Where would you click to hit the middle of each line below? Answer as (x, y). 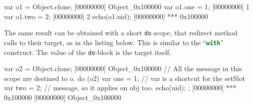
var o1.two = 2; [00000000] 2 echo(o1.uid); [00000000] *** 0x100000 (106, 16)
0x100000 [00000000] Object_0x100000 (63, 97)
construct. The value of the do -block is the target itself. (88, 52)
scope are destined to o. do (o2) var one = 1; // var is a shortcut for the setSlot (125, 78)
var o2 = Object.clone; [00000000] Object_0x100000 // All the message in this (123, 68)
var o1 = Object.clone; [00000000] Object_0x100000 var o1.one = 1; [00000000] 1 (127, 6)
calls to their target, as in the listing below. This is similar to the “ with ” (114, 42)
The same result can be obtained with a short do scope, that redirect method (121, 33)
